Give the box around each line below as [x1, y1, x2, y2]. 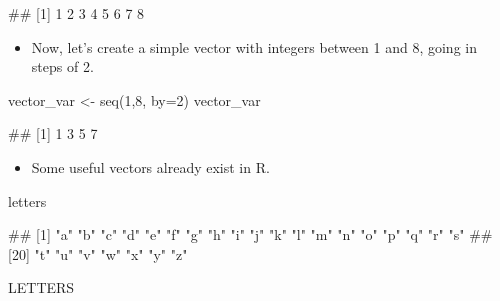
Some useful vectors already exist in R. [31, 156, 270, 177]
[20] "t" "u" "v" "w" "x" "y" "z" [8, 243, 188, 264]
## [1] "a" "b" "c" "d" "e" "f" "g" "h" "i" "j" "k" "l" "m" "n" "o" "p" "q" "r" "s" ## [8, 224, 493, 245]
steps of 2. [31, 56, 94, 77]
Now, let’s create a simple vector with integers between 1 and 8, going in [31, 36, 477, 57]
